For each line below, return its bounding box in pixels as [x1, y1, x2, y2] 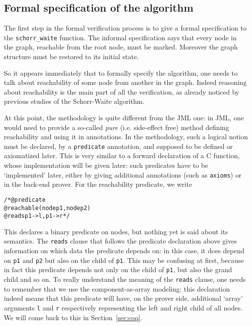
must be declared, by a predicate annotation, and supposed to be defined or [4, 141, 233, 151]
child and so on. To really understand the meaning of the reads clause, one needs [4, 274, 246, 284]
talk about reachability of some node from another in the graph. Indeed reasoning [4, 77, 247, 87]
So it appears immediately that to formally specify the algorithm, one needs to [4, 67, 238, 78]
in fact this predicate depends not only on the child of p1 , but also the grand [4, 264, 232, 275]
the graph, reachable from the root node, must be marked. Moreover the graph [4, 42, 238, 52]
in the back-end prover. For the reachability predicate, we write [4, 179, 192, 189]
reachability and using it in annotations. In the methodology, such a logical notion [4, 131, 248, 142]
